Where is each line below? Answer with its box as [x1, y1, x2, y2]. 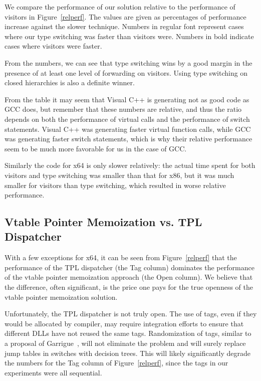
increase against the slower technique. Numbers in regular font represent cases [5, 21, 244, 32]
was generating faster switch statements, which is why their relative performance [5, 133, 252, 144]
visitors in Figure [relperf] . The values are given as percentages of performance [5, 11, 246, 22]
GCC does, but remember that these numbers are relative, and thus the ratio [5, 104, 242, 114]
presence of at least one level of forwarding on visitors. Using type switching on [5, 67, 248, 78]
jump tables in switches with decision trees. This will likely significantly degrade [5, 347, 250, 358]
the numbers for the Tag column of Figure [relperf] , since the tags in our [5, 357, 228, 368]
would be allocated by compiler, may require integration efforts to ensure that [5, 318, 244, 328]
